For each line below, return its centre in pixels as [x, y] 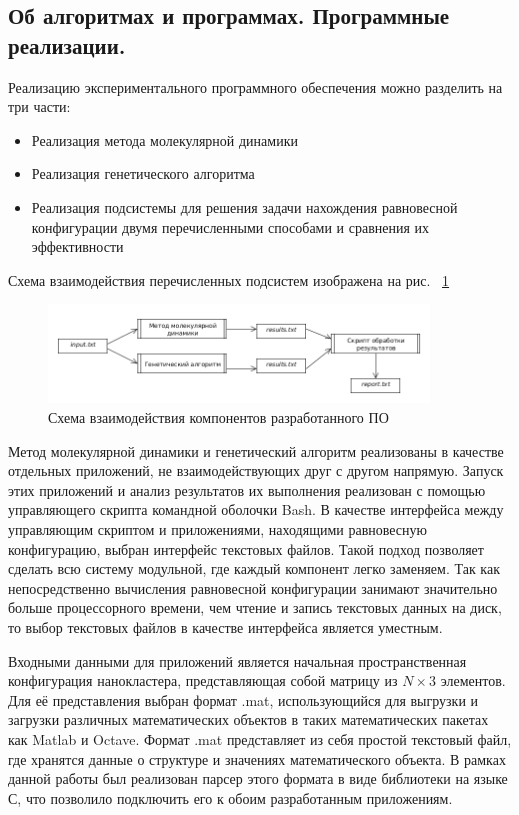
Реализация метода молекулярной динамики [164, 139]
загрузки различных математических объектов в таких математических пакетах [248, 719]
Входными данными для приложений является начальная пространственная [237, 660]
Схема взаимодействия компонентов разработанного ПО [218, 417]
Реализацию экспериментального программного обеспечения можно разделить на [255, 86]
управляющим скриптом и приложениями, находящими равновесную [217, 529]
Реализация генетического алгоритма [143, 173]
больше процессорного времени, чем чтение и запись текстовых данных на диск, [255, 607]
